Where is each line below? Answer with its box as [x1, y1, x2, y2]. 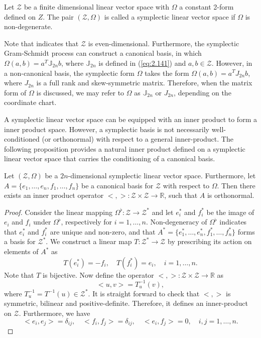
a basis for [4, 236, 36, 247]
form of [4, 87, 27, 97]
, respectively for [61, 216, 112, 227]
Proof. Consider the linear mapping [4, 206, 112, 217]
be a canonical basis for [81, 180, 154, 190]
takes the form [145, 67, 189, 78]
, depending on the [174, 87, 231, 97]
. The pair [43, 11, 74, 22]
